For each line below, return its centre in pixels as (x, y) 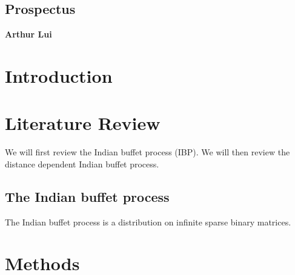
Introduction (59, 75)
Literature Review (83, 123)
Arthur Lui (28, 34)
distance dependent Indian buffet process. (82, 163)
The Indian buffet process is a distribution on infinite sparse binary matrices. (148, 222)
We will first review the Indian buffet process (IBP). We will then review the (147, 152)
